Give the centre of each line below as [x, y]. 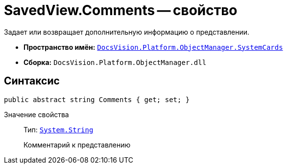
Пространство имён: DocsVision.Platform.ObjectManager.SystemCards [153, 47]
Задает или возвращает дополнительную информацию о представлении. [127, 32]
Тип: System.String [59, 129]
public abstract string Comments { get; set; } [97, 99]
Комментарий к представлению [77, 145]
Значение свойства [36, 114]
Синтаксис [32, 81]
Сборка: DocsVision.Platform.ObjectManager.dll [115, 62]
